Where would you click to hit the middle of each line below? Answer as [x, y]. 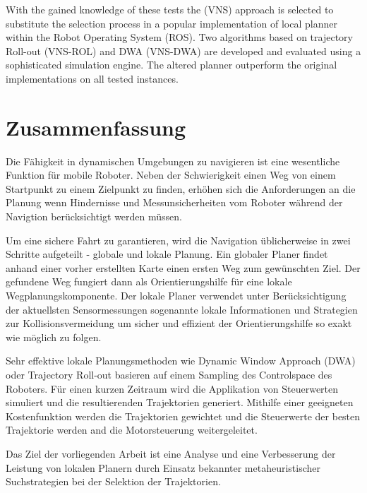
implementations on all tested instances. [92, 78]
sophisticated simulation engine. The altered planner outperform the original [172, 65]
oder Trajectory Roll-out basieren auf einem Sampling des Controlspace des [169, 374]
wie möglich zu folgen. [54, 337]
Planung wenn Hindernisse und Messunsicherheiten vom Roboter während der [174, 202]
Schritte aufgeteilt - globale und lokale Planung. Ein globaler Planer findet [167, 254]
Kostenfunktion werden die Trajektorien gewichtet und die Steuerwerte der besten [183, 416]
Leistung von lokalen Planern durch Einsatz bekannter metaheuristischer [163, 467]
